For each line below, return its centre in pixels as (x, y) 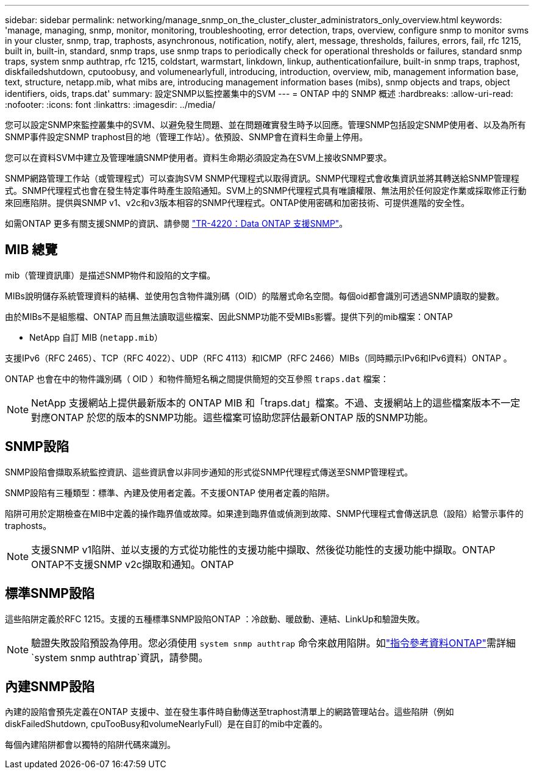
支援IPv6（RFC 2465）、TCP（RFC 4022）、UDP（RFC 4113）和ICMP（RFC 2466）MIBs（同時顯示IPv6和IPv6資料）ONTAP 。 (258, 358)
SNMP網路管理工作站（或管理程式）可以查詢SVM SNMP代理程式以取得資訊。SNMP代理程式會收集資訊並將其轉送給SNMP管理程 (262, 178)
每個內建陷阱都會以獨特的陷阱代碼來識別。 (90, 745)
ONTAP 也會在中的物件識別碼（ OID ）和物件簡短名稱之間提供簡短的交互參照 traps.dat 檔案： (197, 378)
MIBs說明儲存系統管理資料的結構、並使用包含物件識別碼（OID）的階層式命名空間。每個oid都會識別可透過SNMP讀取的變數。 (255, 296)
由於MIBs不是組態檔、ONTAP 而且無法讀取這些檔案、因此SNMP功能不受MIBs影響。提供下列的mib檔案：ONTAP (229, 316)
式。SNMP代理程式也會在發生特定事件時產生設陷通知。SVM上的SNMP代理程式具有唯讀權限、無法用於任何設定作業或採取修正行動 (266, 190)
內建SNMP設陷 (50, 686)
